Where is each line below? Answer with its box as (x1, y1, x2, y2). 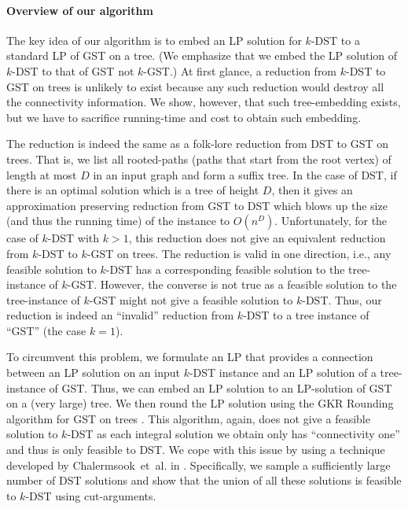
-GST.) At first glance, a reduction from (143, 62, 337, 79)
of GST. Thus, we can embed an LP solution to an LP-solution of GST (49, 379, 392, 396)
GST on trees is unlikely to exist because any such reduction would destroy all (6, 78, 384, 94)
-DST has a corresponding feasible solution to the (105, 260, 345, 277)
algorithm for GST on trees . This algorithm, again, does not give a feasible (6, 410, 370, 426)
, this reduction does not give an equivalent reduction (128, 230, 386, 246)
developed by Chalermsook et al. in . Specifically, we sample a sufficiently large (6, 456, 391, 473)
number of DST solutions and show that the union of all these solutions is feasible (6, 472, 402, 489)
